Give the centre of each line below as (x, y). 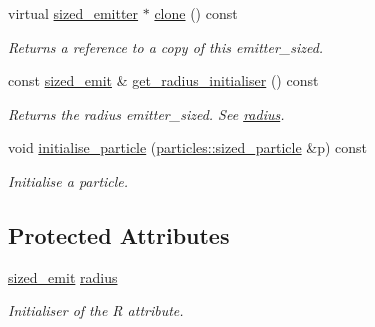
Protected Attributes (119, 234)
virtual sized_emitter (73, 13)
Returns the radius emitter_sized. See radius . (146, 113)
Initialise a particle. (68, 180)
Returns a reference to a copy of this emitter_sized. (166, 46)
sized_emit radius (63, 276)
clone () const (196, 13)
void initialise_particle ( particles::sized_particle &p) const (188, 147)
